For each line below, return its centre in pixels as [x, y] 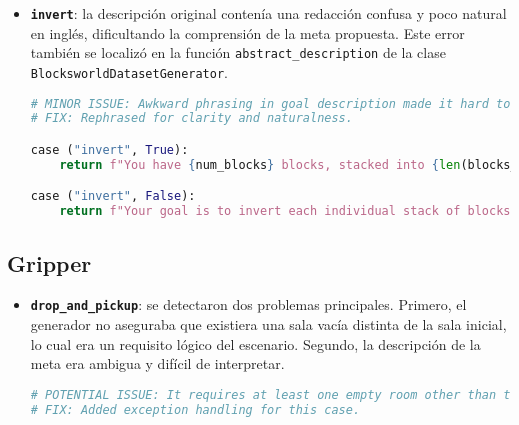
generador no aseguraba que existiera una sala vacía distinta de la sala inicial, [268, 323]
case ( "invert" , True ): [109, 149]
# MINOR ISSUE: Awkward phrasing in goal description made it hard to [270, 103]
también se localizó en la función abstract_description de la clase [238, 52]
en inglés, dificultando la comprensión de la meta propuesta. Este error [247, 32]
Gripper [49, 262]
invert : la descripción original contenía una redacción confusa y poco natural [268, 13]
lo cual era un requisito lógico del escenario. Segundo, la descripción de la [255, 343]
